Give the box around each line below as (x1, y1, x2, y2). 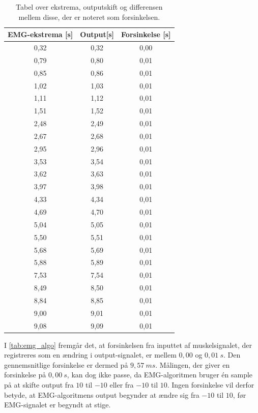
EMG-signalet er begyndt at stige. (4, 399, 111, 410)
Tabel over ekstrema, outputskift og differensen (16, 2, 163, 12)
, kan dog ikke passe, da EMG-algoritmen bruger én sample (67, 369, 253, 380)
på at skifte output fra (4, 379, 74, 390)
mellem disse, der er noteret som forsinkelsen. (18, 11, 160, 22)
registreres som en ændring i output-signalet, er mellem (4, 349, 177, 360)
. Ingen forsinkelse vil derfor (167, 379, 254, 390)
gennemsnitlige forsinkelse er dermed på (4, 359, 128, 370)
